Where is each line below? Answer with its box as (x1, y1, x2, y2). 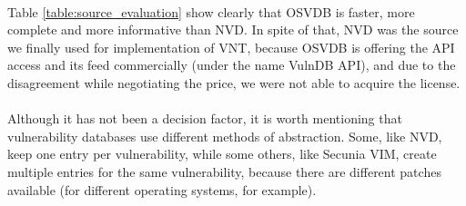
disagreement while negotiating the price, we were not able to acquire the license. (7, 73, 461, 92)
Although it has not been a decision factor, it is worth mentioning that (7, 109, 402, 128)
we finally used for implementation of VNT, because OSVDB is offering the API (7, 37, 455, 56)
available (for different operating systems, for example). (7, 180, 317, 199)
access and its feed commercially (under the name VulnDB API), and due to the (7, 55, 456, 74)
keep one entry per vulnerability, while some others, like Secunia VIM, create (7, 144, 437, 163)
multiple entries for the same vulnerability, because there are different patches (7, 162, 441, 181)
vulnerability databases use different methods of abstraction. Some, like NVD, (7, 126, 442, 145)
